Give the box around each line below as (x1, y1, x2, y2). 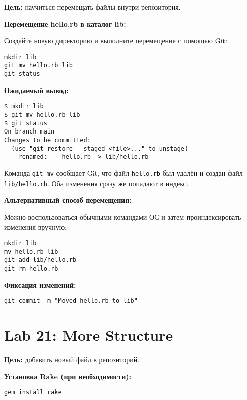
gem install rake (4, 389, 62, 396)
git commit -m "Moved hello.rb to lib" (4, 297, 138, 305)
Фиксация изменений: (4, 279, 76, 290)
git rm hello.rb (4, 265, 58, 272)
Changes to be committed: (4, 136, 91, 144)
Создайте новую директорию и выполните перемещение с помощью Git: (4, 35, 227, 46)
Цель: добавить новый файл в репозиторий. (4, 354, 140, 365)
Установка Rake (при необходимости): (4, 371, 131, 381)
